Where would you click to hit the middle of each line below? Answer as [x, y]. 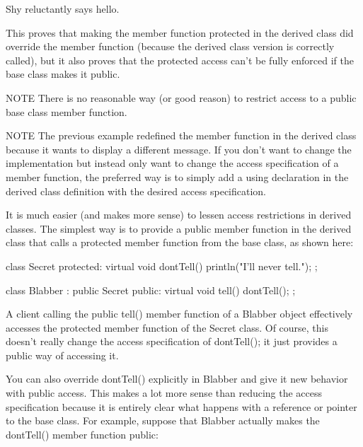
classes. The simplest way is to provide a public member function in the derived [179, 228]
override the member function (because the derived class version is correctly [170, 46]
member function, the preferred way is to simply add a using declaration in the [177, 176]
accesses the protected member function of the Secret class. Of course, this [167, 327]
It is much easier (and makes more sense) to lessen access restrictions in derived [179, 215]
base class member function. [67, 111]
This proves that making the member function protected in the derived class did [180, 32]
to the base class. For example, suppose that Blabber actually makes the [163, 420]
